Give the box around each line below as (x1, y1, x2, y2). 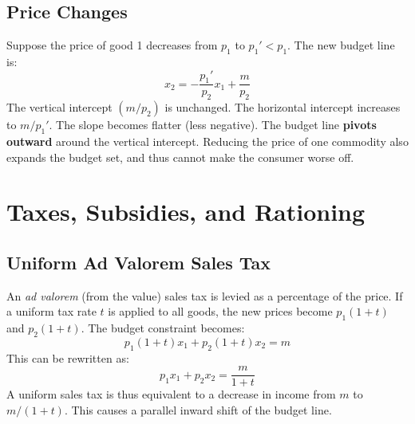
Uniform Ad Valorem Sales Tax (6, 249, 271, 274)
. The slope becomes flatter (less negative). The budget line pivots (49, 116, 377, 133)
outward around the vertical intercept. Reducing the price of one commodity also (6, 133, 409, 150)
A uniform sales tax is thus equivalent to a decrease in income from (6, 386, 336, 402)
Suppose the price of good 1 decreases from (6, 37, 218, 53)
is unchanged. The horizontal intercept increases (164, 99, 401, 116)
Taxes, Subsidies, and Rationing (6, 195, 366, 228)
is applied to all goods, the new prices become (108, 303, 333, 320)
